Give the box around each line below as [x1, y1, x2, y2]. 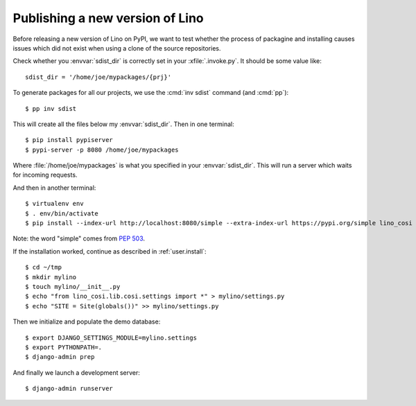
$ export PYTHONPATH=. [25, 343, 103, 351]
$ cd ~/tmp [25, 263, 62, 272]
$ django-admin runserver [25, 385, 114, 393]
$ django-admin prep [25, 353, 95, 361]
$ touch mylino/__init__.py [25, 283, 121, 290]
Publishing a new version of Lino [12, 10, 204, 26]
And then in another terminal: [12, 184, 96, 192]
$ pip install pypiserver [25, 136, 114, 144]
